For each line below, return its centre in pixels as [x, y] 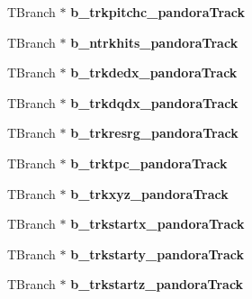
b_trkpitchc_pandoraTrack [158, 12]
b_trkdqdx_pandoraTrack [154, 102]
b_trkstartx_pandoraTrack [157, 224]
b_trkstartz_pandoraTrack [157, 284]
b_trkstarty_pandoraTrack [157, 254]
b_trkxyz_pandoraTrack [149, 193]
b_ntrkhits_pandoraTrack [154, 42]
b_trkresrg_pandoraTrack [154, 133]
